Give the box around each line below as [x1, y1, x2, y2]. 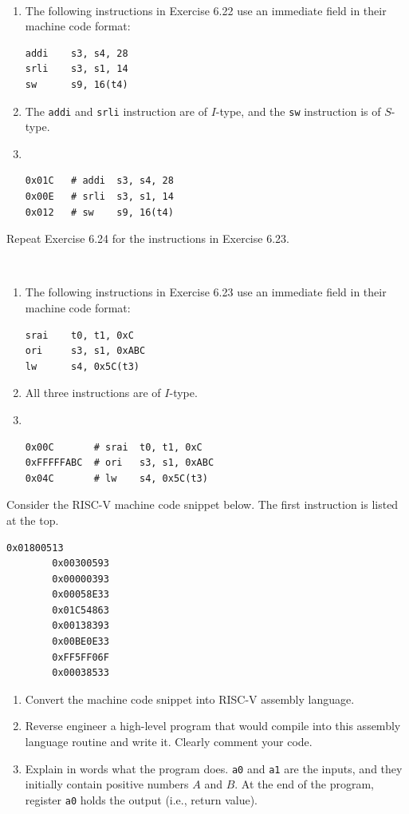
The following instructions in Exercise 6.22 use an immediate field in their [25, 2, 387, 18]
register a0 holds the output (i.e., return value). [25, 791, 258, 808]
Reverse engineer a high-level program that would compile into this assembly [25, 717, 401, 734]
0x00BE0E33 [52, 636, 109, 648]
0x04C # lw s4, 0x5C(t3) [25, 472, 208, 484]
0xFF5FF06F [52, 651, 109, 663]
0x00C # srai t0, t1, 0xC [25, 441, 203, 453]
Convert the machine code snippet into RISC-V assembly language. [25, 690, 355, 707]
